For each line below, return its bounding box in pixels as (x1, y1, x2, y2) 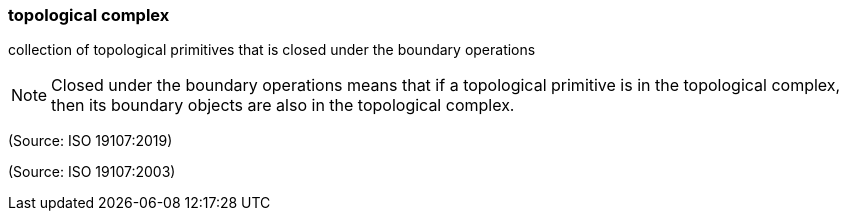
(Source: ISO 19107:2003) (8, 163, 176, 181)
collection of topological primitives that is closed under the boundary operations (8, 41, 536, 59)
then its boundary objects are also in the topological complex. (51, 95, 515, 116)
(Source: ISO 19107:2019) (8, 132, 173, 150)
